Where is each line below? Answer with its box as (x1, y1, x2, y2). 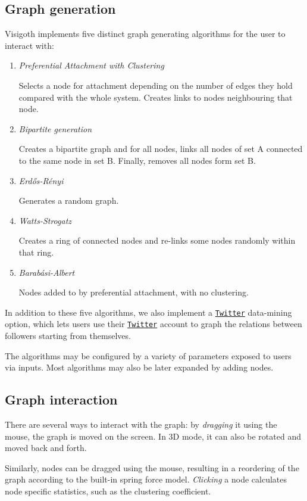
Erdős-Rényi (18, 174, 64, 186)
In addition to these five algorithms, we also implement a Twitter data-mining (5, 306, 292, 318)
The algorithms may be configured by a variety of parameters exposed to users (5, 349, 292, 362)
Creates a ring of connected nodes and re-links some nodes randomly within (18, 234, 296, 247)
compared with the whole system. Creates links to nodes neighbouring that (18, 91, 293, 103)
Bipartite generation (18, 122, 92, 135)
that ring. (18, 245, 54, 258)
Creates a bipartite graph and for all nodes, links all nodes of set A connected (18, 142, 303, 155)
